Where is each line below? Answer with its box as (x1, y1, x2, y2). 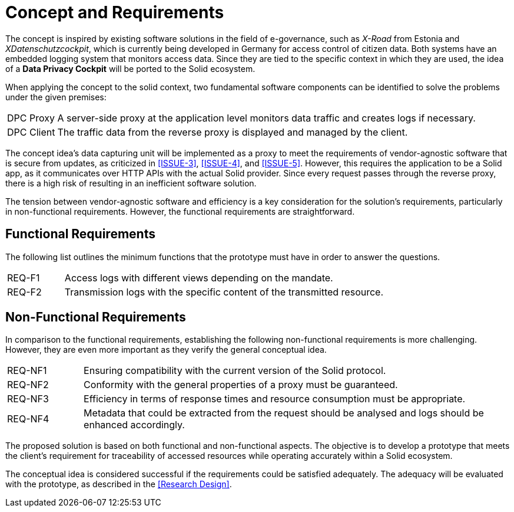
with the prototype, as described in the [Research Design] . (5, 479, 232, 490)
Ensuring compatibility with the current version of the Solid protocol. (84, 365, 386, 377)
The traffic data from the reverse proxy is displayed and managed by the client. (57, 126, 408, 138)
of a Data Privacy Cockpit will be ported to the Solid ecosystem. (5, 63, 256, 74)
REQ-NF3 (7, 393, 49, 405)
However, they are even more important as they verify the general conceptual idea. (5, 344, 327, 355)
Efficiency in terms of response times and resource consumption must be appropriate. (84, 393, 466, 405)
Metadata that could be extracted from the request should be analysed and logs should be (84, 407, 484, 419)
